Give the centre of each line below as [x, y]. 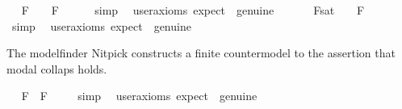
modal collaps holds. [57, 68]
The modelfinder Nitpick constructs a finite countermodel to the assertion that [201, 53]
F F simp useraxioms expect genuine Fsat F [193, 10]
